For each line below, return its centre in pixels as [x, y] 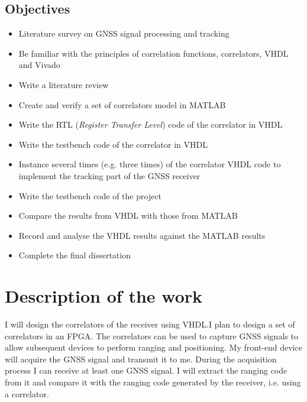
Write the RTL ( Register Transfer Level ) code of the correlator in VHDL [151, 124]
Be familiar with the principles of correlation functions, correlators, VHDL [153, 53]
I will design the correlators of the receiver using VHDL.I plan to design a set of [150, 324]
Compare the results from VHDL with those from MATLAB [128, 215]
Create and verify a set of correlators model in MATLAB [122, 104]
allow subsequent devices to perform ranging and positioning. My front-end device [153, 347]
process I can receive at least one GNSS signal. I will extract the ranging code [146, 370]
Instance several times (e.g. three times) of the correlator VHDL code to [150, 164]
